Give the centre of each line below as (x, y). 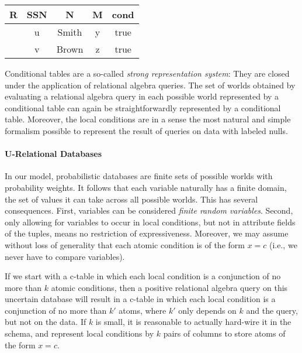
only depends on (207, 310)
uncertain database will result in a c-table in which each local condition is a (140, 299)
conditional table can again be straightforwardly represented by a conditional (143, 107)
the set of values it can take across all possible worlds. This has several (131, 199)
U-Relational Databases (53, 154)
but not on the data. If (46, 322)
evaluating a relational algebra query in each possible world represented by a (142, 96)
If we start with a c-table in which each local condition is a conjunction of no (143, 276)
